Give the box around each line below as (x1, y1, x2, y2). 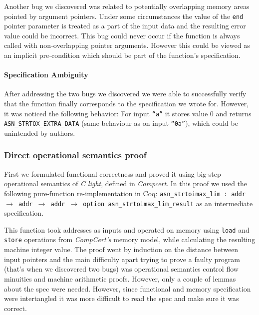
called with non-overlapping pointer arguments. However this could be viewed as (4, 40, 250, 50)
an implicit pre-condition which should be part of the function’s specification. (4, 50, 241, 60)
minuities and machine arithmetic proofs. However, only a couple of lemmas (4, 273, 236, 284)
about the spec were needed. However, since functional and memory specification (4, 283, 251, 294)
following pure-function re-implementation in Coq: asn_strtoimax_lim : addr (4, 188, 246, 198)
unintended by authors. (4, 127, 75, 138)
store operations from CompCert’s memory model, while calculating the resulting (4, 234, 256, 245)
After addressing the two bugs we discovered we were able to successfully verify (4, 88, 247, 99)
